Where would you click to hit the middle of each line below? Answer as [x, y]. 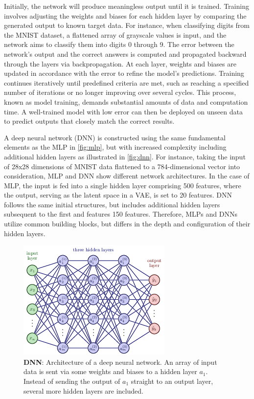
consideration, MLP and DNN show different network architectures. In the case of [127, 176]
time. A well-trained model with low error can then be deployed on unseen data [123, 111]
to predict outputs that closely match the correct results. [89, 121]
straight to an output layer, [172, 381]
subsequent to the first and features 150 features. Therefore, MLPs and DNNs [121, 214]
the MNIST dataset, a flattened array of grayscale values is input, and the [115, 34]
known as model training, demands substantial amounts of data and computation [126, 101]
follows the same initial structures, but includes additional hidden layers [112, 204]
